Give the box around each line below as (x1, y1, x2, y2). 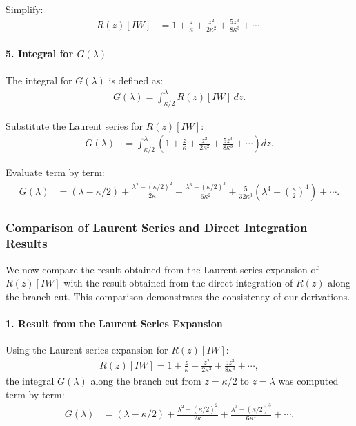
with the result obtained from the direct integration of (63, 275, 293, 290)
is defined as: (108, 72, 164, 87)
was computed (278, 374, 339, 388)
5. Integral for (6, 46, 74, 61)
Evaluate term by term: (6, 164, 105, 179)
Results (6, 235, 48, 252)
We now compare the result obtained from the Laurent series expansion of (6, 262, 319, 276)
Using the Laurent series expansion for (6, 342, 168, 357)
